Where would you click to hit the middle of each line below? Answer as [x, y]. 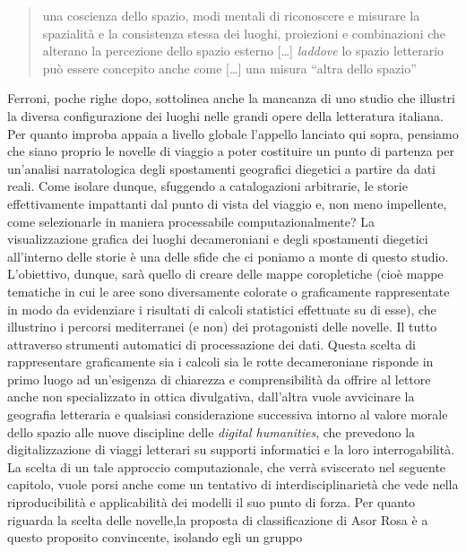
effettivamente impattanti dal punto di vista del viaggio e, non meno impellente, [227, 203]
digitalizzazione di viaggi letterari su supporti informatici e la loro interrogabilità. [231, 449]
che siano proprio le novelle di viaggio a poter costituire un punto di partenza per [231, 151]
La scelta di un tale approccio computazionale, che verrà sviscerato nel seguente [227, 466]
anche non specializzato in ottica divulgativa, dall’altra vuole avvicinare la [211, 397]
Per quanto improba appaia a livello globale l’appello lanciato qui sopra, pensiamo [233, 133]
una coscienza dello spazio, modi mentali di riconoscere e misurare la [231, 15]
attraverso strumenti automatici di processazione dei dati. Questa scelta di [211, 344]
